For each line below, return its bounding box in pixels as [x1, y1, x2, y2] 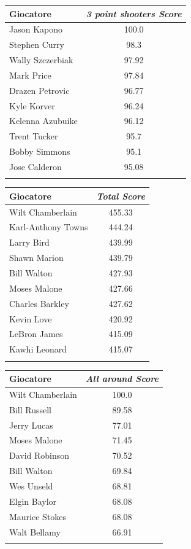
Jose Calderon [9, 160, 62, 173]
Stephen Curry [9, 38, 64, 51]
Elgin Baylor [9, 494, 57, 507]
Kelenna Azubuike [9, 114, 78, 127]
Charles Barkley [9, 297, 69, 310]
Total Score [96, 189, 145, 202]
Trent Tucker [9, 130, 58, 142]
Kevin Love [9, 312, 52, 325]
